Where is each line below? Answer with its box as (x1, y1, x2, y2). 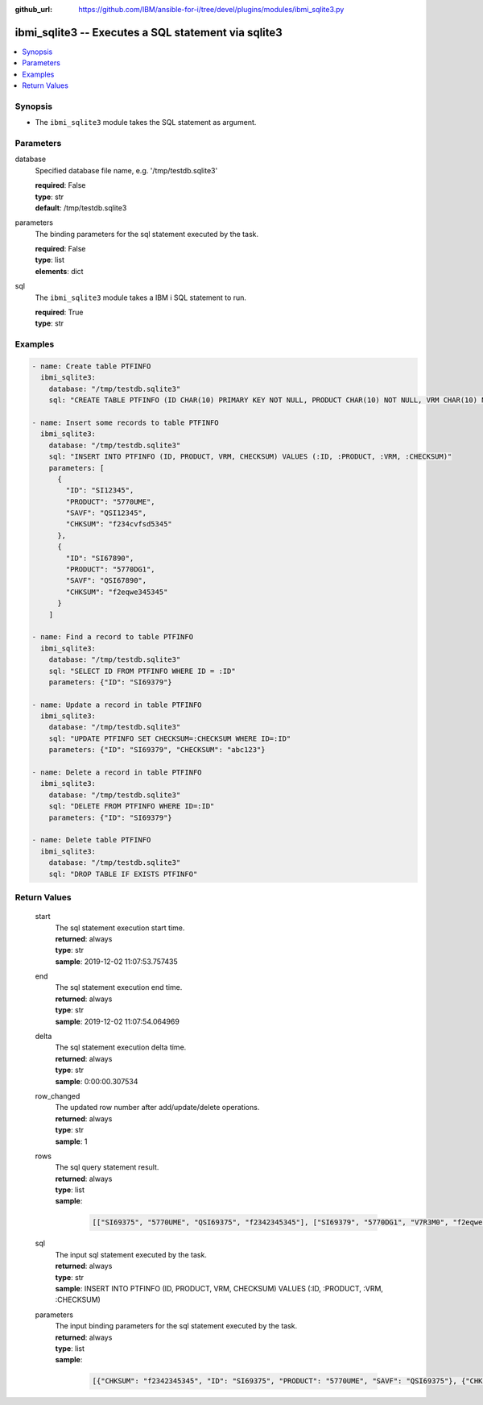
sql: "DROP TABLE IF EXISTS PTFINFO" (48, 869, 198, 879)
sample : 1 (55, 1137, 88, 1146)
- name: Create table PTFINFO (31, 361, 151, 371)
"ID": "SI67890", (65, 553, 134, 563)
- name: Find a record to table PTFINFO (31, 633, 193, 642)
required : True (35, 307, 84, 318)
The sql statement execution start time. (55, 923, 185, 933)
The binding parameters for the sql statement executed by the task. (35, 229, 259, 239)
